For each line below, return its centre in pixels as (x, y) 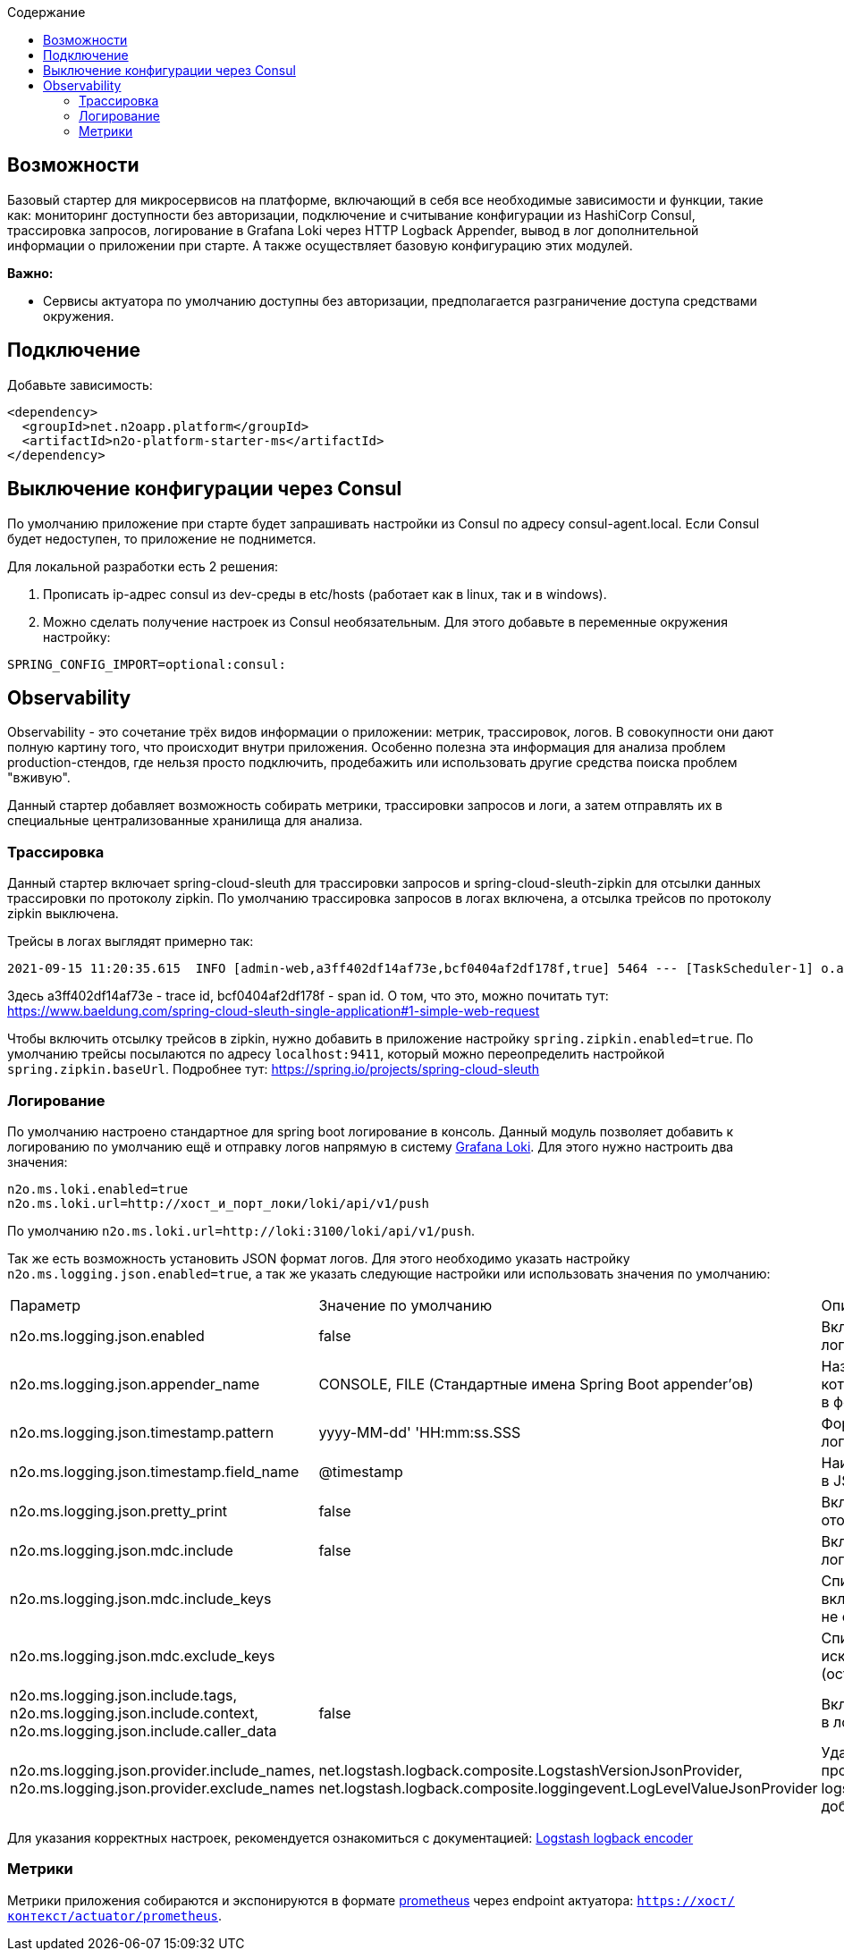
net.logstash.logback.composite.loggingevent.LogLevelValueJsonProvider (568, 1788)
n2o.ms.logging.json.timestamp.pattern (142, 1432)
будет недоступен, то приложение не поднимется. (162, 538)
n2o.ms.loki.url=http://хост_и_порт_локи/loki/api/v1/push (219, 1203)
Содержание (46, 12)
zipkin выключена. (63, 914)
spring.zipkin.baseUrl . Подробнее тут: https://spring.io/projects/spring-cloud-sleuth (274, 1069)
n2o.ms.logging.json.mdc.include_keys (141, 1598)
